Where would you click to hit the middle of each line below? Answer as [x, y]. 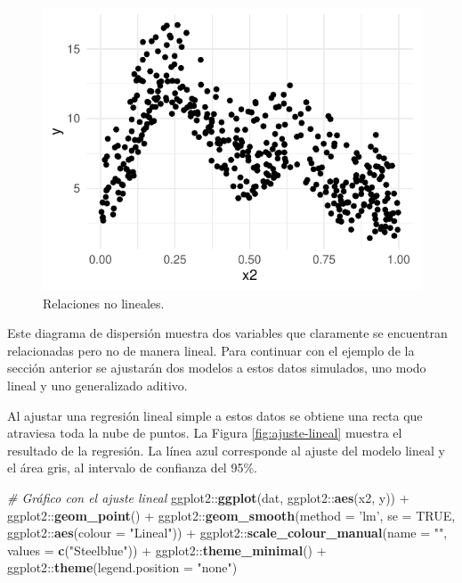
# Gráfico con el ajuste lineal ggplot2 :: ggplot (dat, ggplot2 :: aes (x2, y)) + [208, 497]
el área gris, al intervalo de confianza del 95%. [132, 468]
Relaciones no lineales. [104, 303]
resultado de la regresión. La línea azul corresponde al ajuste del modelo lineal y [226, 450]
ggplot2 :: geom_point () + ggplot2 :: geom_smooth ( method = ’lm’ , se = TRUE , [231, 515]
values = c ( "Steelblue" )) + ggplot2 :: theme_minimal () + [167, 550]
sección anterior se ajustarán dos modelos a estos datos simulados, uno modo [217, 368]
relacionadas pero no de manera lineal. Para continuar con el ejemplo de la [211, 350]
